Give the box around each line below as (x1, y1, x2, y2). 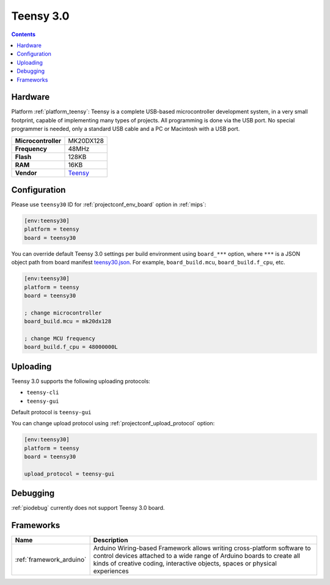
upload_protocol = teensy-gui (24, 470, 115, 477)
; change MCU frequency (24, 335, 96, 342)
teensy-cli (26, 389, 59, 396)
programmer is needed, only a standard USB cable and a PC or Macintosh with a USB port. (11, 125, 240, 133)
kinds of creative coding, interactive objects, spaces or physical (93, 559, 277, 568)
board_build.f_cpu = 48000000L (24, 343, 119, 351)
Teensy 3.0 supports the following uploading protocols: (11, 377, 151, 385)
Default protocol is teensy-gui (11, 409, 92, 416)
